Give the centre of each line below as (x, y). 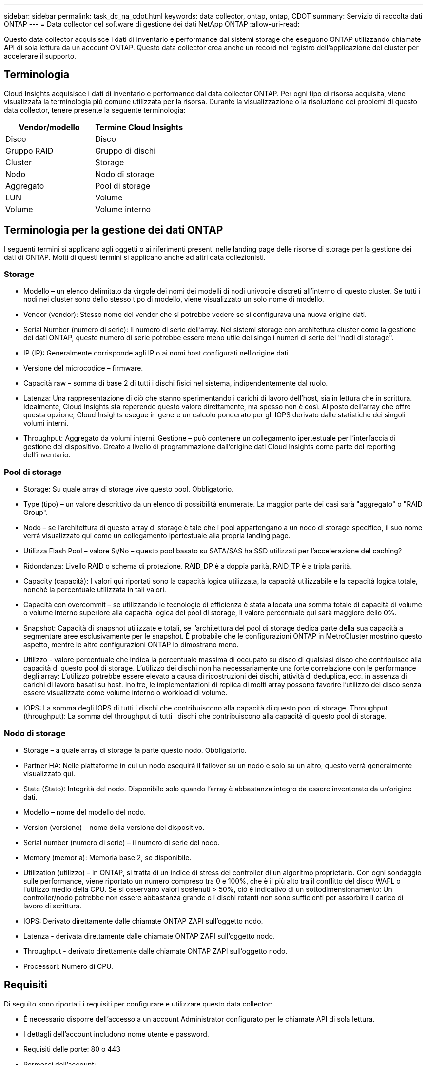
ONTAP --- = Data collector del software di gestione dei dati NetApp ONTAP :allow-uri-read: (152, 24)
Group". (36, 513)
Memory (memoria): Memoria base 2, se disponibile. (107, 857)
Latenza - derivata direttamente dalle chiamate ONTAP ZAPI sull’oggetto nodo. (149, 936)
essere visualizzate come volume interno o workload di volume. (126, 693)
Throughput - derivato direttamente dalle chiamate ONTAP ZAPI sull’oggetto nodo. (155, 951)
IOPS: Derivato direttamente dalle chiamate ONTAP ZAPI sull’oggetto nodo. (143, 921)
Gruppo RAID (29, 150)
